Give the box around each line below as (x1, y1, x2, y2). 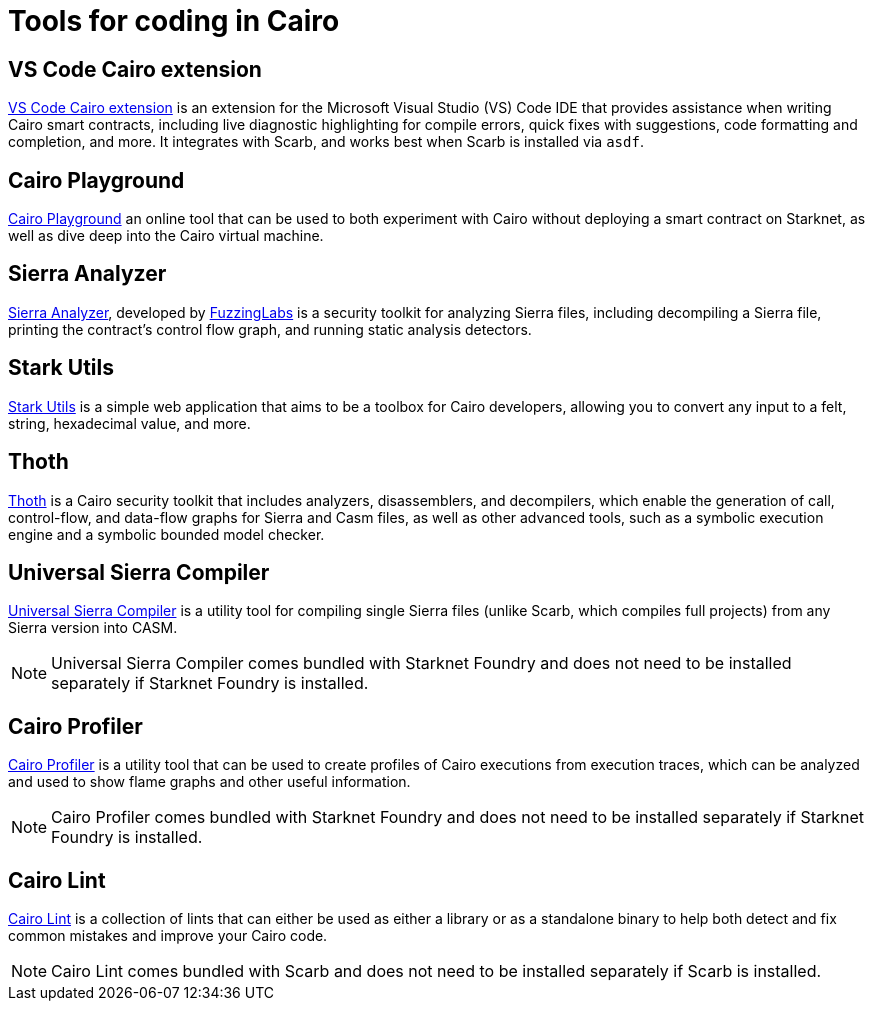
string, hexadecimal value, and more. (8, 414, 251, 432)
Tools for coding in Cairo (8, 4, 340, 38)
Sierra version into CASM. (8, 619, 178, 637)
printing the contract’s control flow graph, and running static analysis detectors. (8, 320, 532, 338)
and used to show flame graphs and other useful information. (8, 773, 411, 791)
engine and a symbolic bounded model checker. (8, 525, 325, 543)
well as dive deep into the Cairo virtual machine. (8, 227, 324, 245)
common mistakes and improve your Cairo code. (8, 927, 328, 945)
